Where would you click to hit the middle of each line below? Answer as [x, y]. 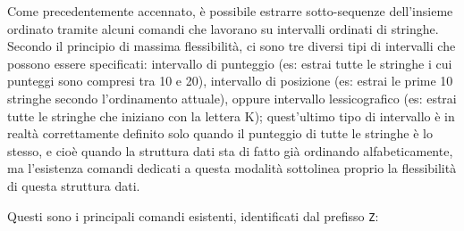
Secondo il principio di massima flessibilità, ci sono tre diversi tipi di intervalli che [232, 46]
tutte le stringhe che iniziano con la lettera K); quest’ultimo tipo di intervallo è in [231, 115]
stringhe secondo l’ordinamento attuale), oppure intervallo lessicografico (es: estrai [232, 98]
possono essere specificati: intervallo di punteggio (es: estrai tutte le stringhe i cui [230, 63]
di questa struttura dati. [74, 185]
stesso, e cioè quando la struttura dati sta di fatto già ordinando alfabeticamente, [230, 150]
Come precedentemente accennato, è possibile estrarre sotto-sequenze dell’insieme [230, 11]
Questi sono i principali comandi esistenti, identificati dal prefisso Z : [193, 215]
